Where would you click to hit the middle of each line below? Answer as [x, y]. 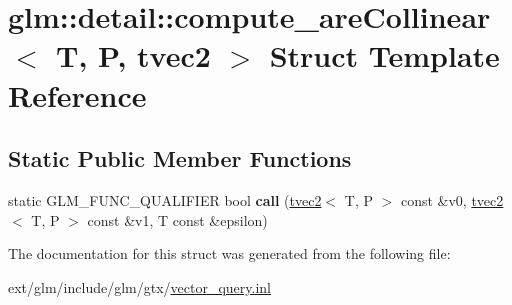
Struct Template [384, 55]
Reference [77, 94]
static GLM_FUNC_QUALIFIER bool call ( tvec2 [165, 199]
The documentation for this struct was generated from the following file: [229, 253]
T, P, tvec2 [133, 55]
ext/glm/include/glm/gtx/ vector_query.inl [140, 286]
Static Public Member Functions [180, 158]
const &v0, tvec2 [452, 199]
